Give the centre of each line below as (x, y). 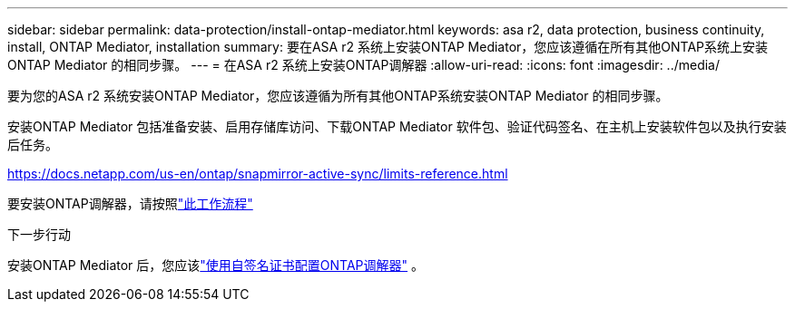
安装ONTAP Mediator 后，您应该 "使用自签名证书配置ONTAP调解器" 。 (216, 265)
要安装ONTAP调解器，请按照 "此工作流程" (130, 203)
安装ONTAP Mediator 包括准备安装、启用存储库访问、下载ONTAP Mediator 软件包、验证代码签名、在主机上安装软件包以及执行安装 (397, 126)
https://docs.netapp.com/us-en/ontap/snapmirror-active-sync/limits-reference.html (258, 174)
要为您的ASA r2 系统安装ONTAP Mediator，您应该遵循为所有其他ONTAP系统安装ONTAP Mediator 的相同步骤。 (338, 96)
